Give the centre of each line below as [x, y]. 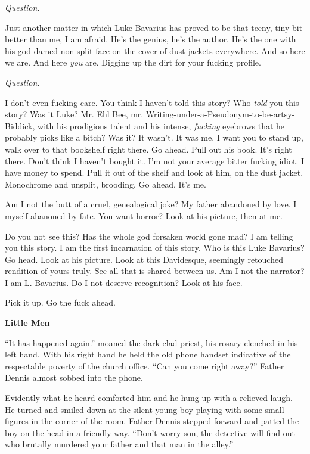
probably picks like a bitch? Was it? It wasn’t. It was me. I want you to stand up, [154, 137]
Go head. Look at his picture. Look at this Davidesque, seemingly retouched [144, 259]
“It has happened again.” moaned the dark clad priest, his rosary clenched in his [151, 342]
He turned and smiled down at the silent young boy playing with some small [145, 409]
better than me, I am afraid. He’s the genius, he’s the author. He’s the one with [151, 39]
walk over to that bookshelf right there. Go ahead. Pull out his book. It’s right [148, 149]
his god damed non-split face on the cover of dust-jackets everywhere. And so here [155, 50]
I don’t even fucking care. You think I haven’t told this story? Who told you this [152, 102]
